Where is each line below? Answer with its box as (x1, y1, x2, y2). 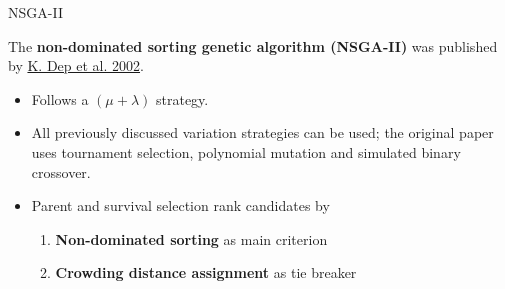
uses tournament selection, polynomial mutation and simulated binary (31, 141, 461, 162)
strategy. (156, 88, 209, 109)
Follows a (31, 88, 89, 109)
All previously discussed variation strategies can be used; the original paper (31, 122, 494, 143)
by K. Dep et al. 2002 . (8, 55, 144, 76)
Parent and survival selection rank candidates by (31, 195, 330, 216)
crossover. (31, 161, 91, 182)
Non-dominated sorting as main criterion (55, 228, 328, 249)
